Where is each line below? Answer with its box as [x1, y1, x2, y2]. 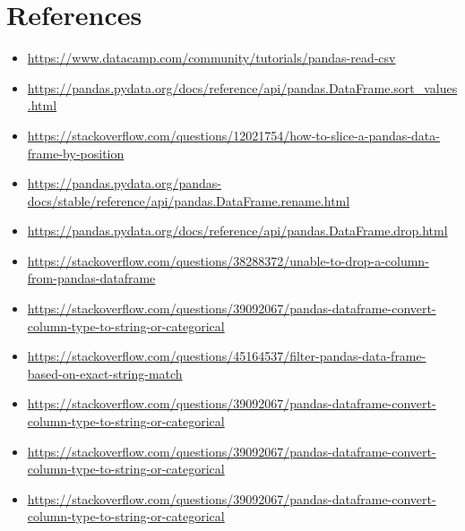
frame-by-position [27, 143, 125, 162]
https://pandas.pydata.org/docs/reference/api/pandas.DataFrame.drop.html [27, 221, 448, 240]
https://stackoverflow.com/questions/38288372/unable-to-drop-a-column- [27, 251, 429, 270]
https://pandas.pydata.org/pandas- [27, 174, 221, 193]
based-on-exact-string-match [27, 364, 183, 382]
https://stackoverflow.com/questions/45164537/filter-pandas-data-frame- [27, 347, 426, 365]
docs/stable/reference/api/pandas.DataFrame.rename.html [27, 191, 350, 210]
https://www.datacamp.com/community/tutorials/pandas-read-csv [27, 48, 396, 67]
